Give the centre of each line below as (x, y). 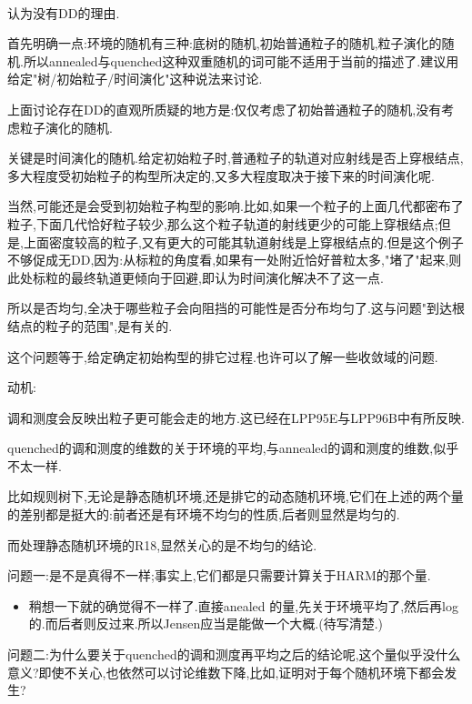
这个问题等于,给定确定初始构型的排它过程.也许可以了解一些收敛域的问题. (223, 356)
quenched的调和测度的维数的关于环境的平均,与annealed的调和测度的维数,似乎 (233, 448)
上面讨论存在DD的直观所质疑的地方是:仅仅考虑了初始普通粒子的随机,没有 (225, 109)
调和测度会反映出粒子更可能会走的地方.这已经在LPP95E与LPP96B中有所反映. (236, 417)
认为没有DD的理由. (64, 12)
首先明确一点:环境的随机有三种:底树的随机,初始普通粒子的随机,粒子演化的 (225, 43)
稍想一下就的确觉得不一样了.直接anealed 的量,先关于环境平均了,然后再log (243, 605)
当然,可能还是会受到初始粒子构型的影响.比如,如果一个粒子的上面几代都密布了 (236, 206)
